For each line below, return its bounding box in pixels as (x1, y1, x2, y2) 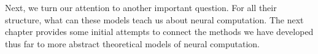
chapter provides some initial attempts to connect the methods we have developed (5, 25, 314, 38)
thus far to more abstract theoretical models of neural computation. (5, 37, 260, 50)
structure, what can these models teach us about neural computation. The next (5, 13, 304, 26)
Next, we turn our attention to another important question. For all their (5, 1, 277, 13)
